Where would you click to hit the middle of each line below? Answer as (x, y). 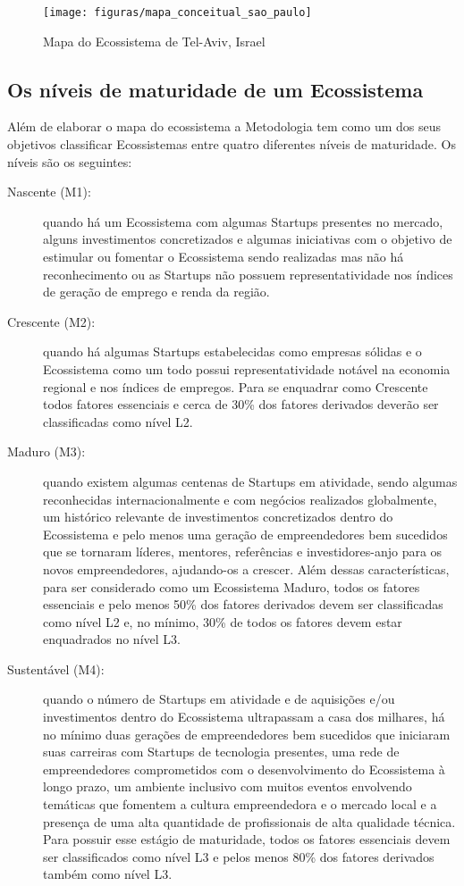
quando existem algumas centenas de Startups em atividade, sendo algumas (250, 481)
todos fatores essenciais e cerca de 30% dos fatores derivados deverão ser (241, 404)
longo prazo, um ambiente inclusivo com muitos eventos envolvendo (228, 786)
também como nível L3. (108, 874)
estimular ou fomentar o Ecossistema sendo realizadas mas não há (224, 257)
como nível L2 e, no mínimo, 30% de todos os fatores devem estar (223, 621)
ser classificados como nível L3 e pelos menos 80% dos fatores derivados (239, 856)
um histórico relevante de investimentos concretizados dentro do (218, 517)
